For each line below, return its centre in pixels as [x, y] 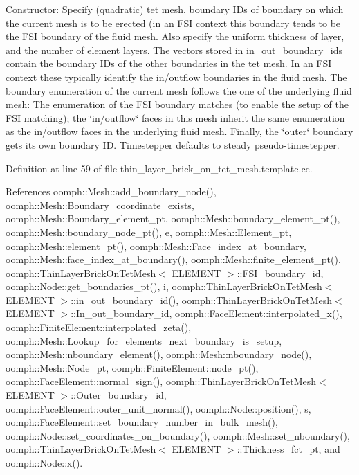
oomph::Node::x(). [44, 463]
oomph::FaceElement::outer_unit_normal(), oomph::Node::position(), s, [158, 408]
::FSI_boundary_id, [280, 272]
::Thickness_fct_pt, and [288, 449]
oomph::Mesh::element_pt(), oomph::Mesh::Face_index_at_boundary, [156, 245]
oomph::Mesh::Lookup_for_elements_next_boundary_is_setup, [144, 340]
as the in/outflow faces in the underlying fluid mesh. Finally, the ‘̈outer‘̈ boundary [179, 131]
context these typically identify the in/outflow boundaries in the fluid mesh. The [176, 77]
